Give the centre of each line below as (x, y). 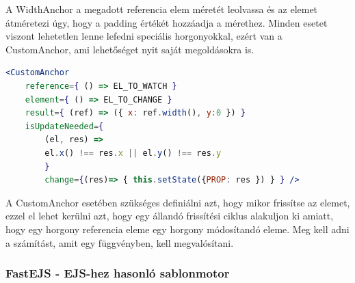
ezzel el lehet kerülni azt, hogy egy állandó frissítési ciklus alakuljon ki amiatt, (170, 216)
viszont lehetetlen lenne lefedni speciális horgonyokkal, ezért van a (144, 36)
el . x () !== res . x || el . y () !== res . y (133, 153)
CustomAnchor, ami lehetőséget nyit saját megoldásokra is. (130, 49)
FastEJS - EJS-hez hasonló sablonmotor (118, 273)
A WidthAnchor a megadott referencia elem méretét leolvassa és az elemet (162, 9)
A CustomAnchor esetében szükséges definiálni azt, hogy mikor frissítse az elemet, (178, 202)
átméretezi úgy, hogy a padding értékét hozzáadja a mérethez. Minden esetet (167, 22)
